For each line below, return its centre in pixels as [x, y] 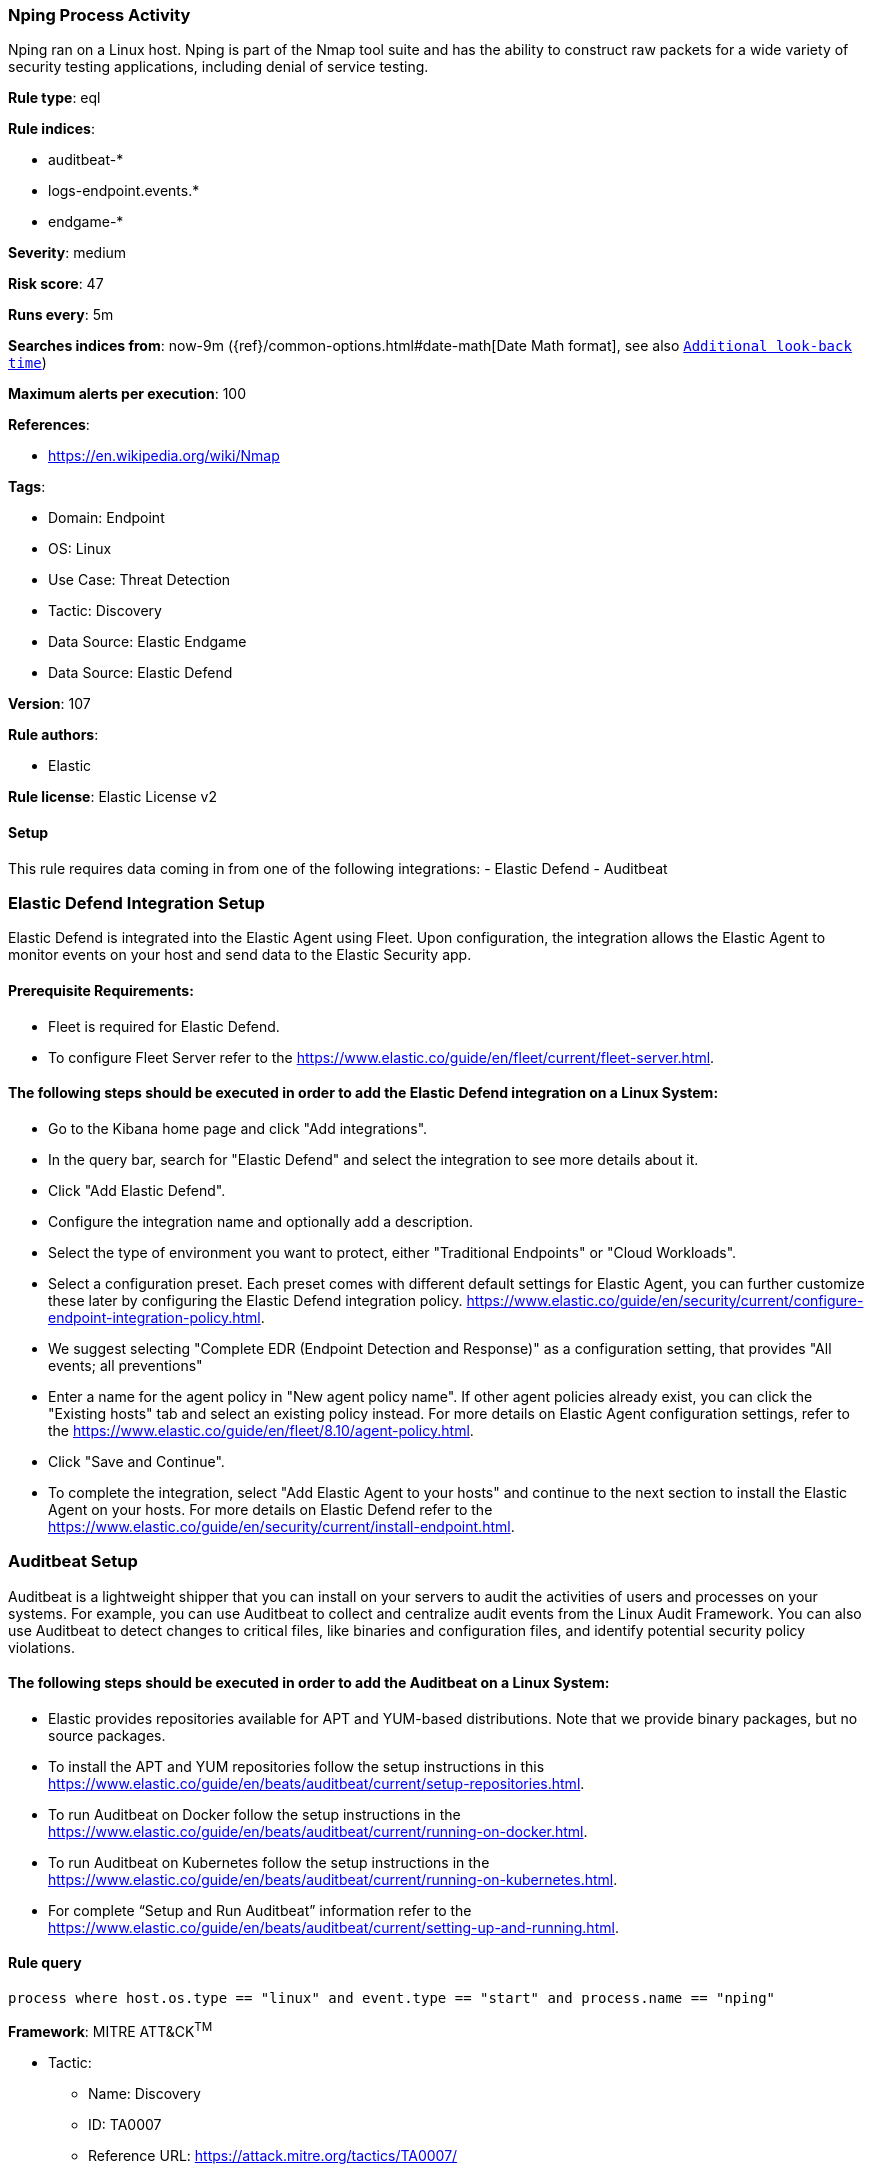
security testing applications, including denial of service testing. [218, 67]
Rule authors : [53, 735]
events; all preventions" [125, 1365]
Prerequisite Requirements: [101, 990]
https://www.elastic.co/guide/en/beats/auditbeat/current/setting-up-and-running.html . [333, 1927]
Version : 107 [49, 704]
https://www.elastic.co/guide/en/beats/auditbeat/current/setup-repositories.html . [316, 1783]
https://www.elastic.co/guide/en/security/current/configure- [665, 1300]
